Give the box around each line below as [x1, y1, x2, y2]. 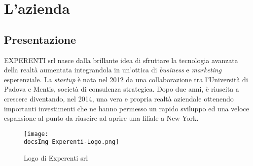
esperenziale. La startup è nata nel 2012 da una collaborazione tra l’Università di [4, 74, 248, 84]
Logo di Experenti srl [24, 153, 88, 163]
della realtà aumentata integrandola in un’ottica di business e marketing [4, 65, 222, 75]
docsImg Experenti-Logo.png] [24, 138, 119, 146]
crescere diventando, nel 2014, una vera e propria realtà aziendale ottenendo [4, 93, 234, 103]
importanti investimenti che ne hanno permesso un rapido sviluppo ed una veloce [4, 103, 250, 113]
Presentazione [4, 32, 76, 47]
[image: [24, 130, 49, 137]
